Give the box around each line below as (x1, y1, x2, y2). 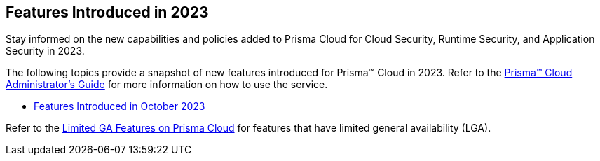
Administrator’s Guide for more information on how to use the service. (6, 78, 328, 91)
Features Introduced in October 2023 (34, 100, 205, 113)
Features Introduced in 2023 (6, 3, 209, 21)
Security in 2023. (6, 45, 85, 57)
